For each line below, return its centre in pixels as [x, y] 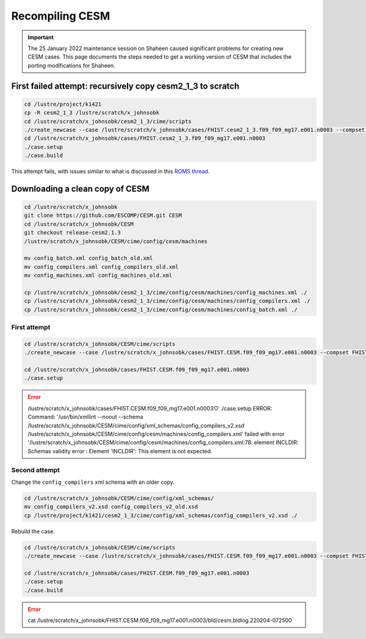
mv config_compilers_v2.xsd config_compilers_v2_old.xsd [111, 507]
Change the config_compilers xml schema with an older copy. [93, 482]
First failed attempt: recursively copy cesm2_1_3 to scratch [125, 86]
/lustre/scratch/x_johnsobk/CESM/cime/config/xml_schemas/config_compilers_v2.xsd [136, 425]
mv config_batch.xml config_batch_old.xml [88, 258]
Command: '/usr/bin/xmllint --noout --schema [85, 417]
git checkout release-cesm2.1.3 [73, 233]
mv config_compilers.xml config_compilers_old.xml [102, 267]
